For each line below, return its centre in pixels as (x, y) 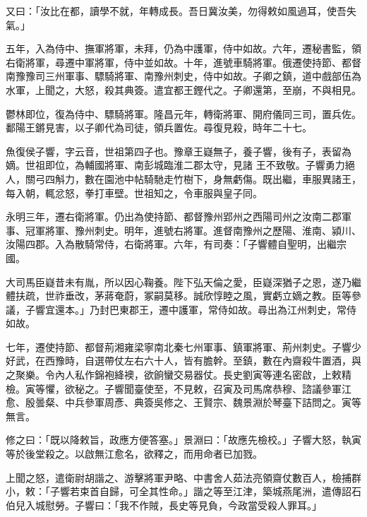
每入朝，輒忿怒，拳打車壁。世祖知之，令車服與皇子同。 (134, 192)
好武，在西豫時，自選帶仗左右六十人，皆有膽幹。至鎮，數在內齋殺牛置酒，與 (183, 361)
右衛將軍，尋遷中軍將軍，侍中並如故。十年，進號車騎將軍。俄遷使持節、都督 (183, 62)
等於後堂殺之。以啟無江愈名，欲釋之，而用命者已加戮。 (134, 454)
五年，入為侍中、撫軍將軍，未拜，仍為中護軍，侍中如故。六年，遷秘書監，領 (183, 48)
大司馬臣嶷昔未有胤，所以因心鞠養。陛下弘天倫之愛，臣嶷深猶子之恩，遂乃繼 (183, 281)
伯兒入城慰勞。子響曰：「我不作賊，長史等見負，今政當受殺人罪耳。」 (164, 505)
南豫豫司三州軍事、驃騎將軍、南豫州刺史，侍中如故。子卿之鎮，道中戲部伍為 (183, 76)
